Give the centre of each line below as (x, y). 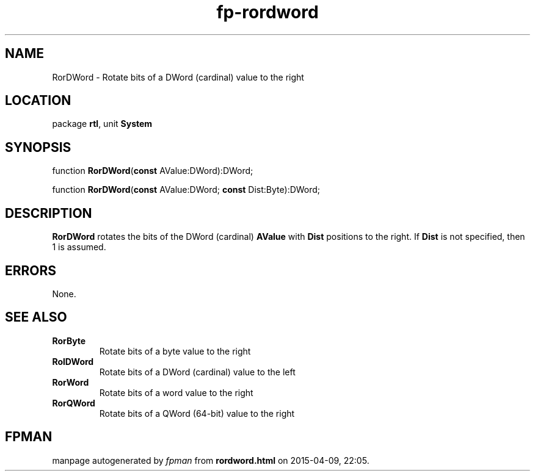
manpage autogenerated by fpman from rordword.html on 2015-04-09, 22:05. (211, 460)
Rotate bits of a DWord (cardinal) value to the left (197, 372)
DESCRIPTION (49, 213)
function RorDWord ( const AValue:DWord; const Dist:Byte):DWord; (186, 190)
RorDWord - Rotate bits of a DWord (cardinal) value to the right (178, 77)
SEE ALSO (36, 317)
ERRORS (31, 270)
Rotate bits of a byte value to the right (175, 351)
